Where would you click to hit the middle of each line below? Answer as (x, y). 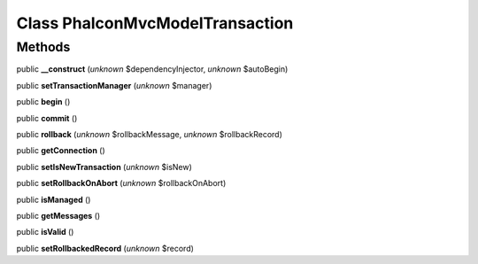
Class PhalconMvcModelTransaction (155, 23)
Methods (43, 47)
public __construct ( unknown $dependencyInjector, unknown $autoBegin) (152, 69)
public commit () (47, 118)
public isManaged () (54, 199)
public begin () (43, 102)
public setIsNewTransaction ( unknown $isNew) (104, 167)
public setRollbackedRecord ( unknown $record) (105, 248)
